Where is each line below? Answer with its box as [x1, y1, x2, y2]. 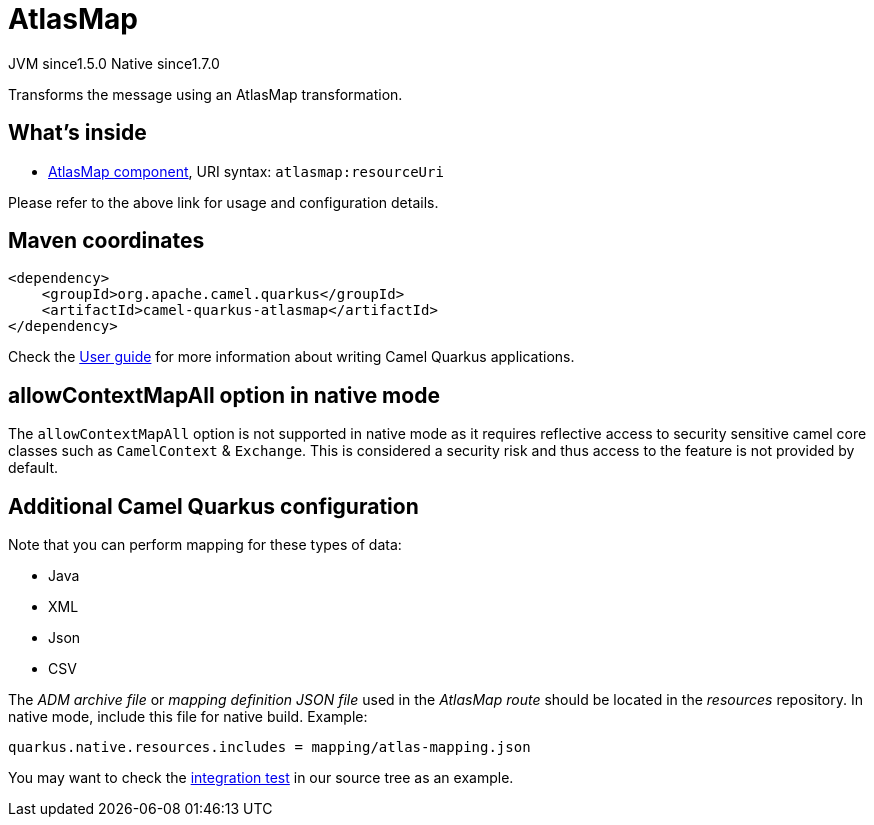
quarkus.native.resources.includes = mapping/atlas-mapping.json [8, 739, 531, 756]
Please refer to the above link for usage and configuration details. [8, 193, 439, 211]
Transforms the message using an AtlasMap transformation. [8, 85, 403, 103]
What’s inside [8, 120, 147, 146]
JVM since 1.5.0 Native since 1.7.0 [8, 54, 220, 72]
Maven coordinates [8, 228, 205, 254]
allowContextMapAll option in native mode [8, 382, 440, 408]
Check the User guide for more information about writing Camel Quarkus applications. [8, 348, 575, 366]
